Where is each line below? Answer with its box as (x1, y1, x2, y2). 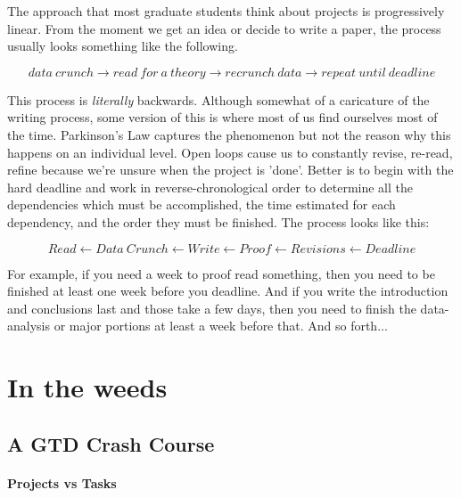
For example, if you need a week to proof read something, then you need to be (7, 264, 435, 282)
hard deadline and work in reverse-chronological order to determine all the (7, 177, 414, 196)
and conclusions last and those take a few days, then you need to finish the (7, 298, 416, 317)
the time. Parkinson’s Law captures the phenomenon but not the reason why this (7, 125, 451, 143)
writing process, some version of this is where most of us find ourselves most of (7, 108, 438, 127)
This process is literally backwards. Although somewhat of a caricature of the (7, 90, 430, 109)
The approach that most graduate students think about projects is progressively (7, 2, 445, 20)
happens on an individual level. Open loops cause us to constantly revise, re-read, (7, 143, 453, 161)
